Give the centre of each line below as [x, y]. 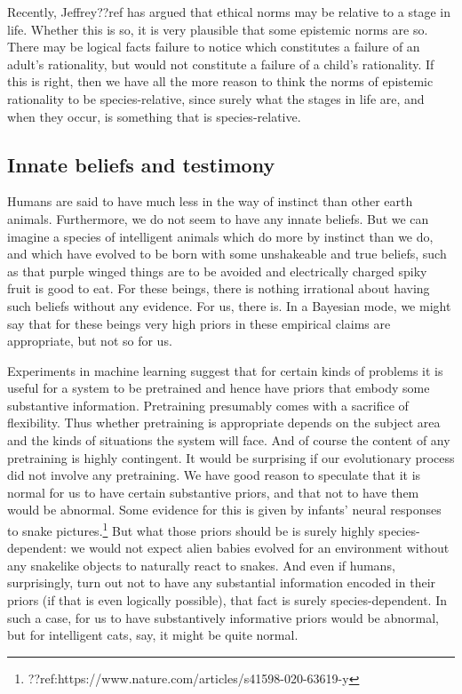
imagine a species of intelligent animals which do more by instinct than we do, [220, 236]
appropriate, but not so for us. [90, 341]
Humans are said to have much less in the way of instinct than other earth [210, 201]
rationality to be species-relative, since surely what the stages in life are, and [216, 98]
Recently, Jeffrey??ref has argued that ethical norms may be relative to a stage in [229, 12]
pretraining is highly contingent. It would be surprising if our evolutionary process [231, 457]
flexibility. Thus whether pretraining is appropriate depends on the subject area [224, 423]
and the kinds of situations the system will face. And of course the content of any [229, 440]
